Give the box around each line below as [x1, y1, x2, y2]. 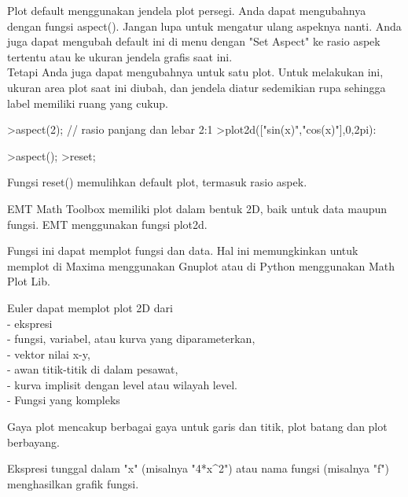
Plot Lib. [7, 273, 50, 289]
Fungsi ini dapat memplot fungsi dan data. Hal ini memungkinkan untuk [7, 242, 358, 259]
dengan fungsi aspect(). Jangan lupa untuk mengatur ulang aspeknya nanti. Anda [7, 17, 402, 34]
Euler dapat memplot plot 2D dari [7, 299, 173, 315]
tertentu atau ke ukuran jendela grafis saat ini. [7, 48, 233, 64]
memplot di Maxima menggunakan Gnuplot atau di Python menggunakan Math [7, 257, 395, 274]
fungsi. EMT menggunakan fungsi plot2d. [7, 215, 208, 232]
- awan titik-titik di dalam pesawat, [7, 361, 178, 377]
